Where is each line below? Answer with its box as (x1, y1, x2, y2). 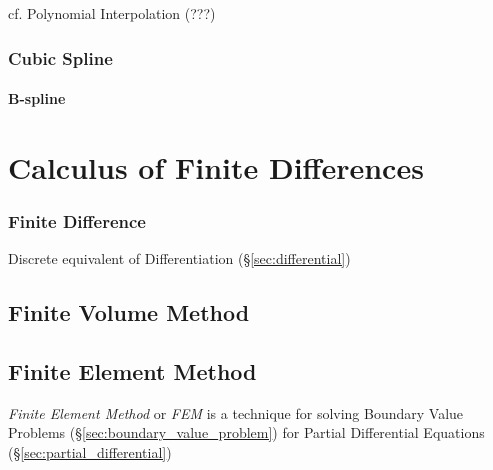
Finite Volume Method (8, 297, 250, 328)
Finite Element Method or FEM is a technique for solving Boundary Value (8, 402, 464, 423)
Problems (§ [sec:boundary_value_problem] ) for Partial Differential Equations (8, 422, 485, 443)
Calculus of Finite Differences (8, 146, 424, 187)
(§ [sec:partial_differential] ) (8, 441, 172, 462)
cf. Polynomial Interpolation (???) (8, 3, 216, 23)
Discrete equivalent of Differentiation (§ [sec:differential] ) (8, 248, 351, 269)
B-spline (8, 88, 66, 109)
